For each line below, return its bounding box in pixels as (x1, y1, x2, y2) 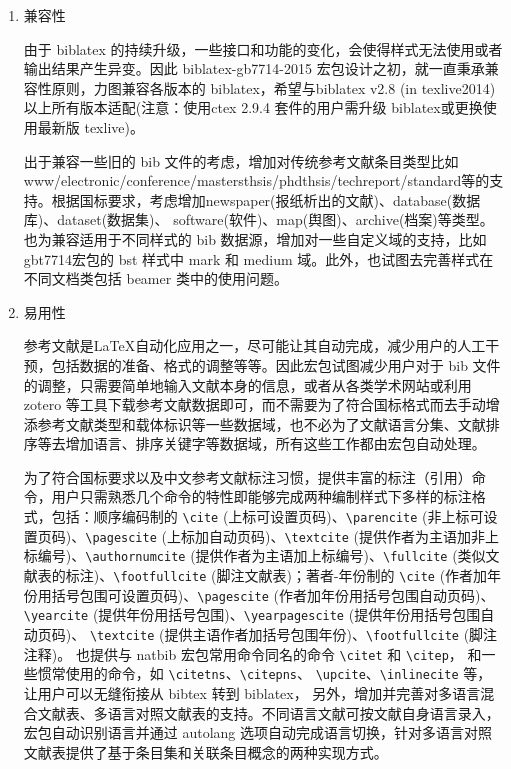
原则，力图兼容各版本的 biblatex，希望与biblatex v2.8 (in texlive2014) (51, 77, 496, 98)
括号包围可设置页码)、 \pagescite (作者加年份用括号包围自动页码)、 (51, 584, 495, 605)
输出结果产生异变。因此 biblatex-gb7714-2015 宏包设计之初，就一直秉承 (23, 58, 485, 79)
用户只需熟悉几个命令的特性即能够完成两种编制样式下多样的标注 (51, 486, 472, 507)
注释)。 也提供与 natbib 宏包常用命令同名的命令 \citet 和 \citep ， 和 (23, 643, 482, 664)
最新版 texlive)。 (37, 116, 144, 137)
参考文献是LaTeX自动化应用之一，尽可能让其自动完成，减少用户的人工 (23, 335, 486, 356)
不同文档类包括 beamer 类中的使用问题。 (23, 268, 288, 289)
